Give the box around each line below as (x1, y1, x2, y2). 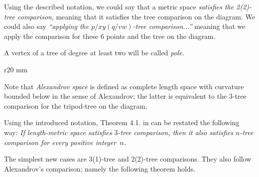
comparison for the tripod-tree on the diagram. (4, 100, 147, 111)
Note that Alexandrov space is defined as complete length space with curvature (4, 81, 244, 91)
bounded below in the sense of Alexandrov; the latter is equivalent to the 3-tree (4, 91, 247, 101)
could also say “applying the (4, 21, 89, 31)
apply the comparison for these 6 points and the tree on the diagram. (4, 30, 216, 41)
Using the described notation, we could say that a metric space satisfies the (4, 1, 234, 11)
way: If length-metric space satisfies (4, 127, 112, 137)
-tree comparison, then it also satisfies (118, 127, 233, 137)
